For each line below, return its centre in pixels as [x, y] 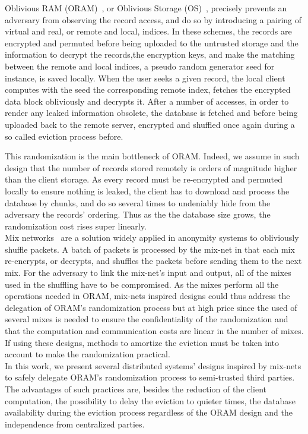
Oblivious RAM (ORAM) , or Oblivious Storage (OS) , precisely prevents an [146, 8]
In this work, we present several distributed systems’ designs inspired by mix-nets [153, 365]
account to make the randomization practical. [88, 354]
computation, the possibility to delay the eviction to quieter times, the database [150, 400]
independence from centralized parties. [75, 424]
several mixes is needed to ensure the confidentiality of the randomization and [147, 319]
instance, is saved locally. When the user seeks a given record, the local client [145, 78]
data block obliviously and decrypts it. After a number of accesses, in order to [147, 101]
